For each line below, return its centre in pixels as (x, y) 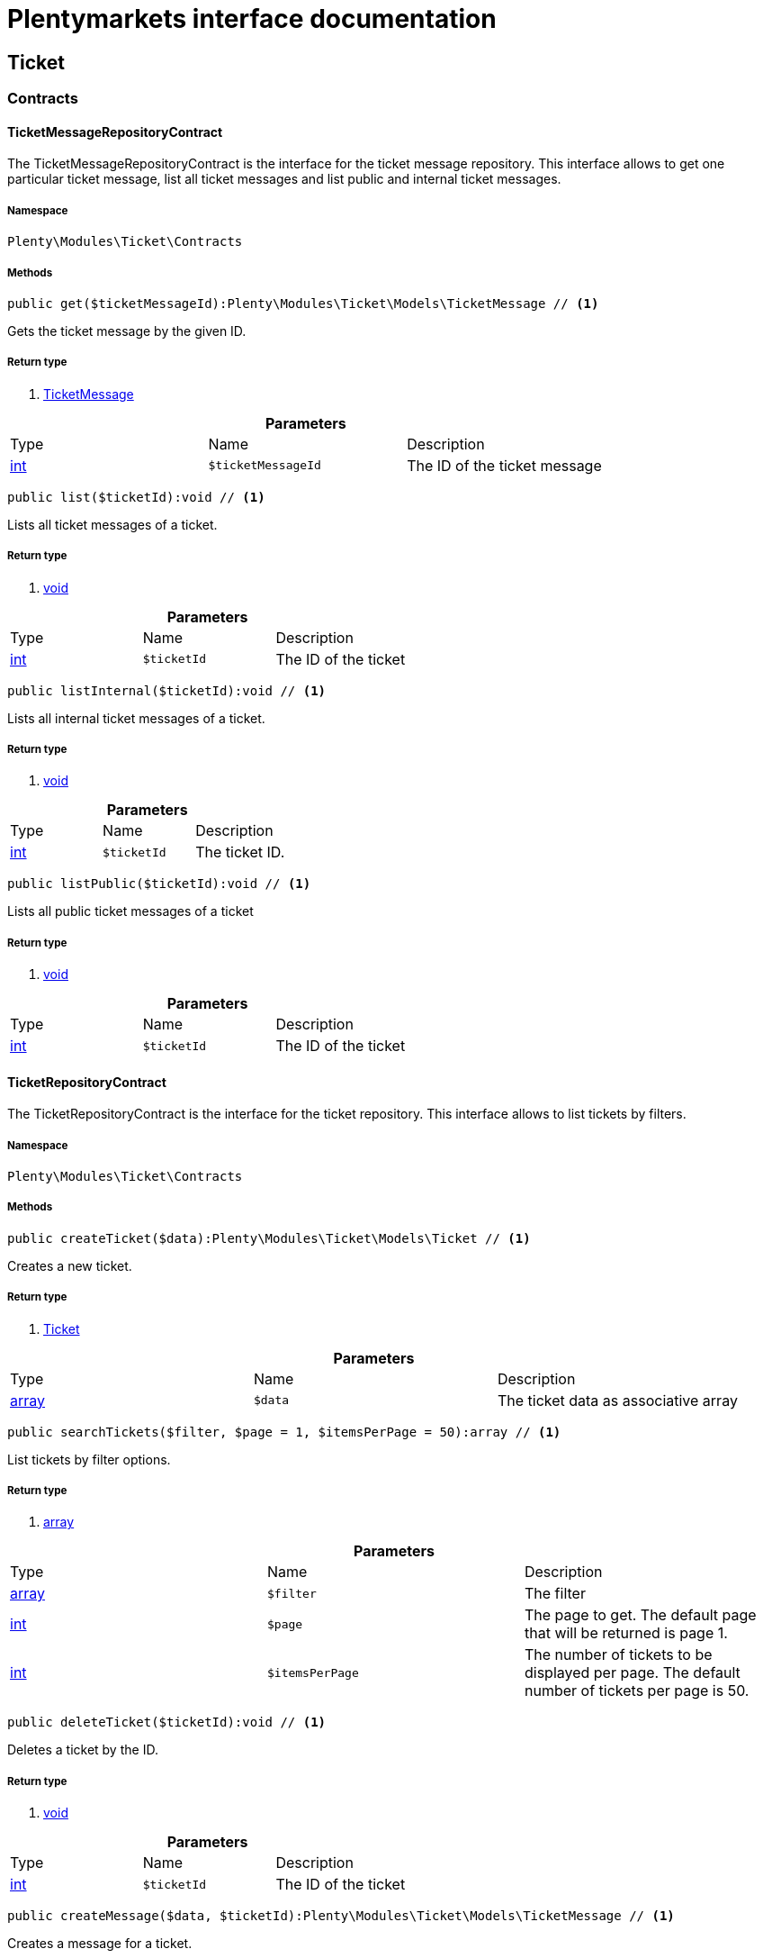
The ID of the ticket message (504, 465)
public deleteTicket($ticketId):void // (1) (167, 1722)
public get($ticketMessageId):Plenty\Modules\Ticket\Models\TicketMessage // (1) (303, 303)
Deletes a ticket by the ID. (83, 1750)
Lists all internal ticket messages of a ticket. (136, 718)
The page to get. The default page (640, 1615)
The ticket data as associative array (617, 1400)
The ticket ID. (240, 852)
